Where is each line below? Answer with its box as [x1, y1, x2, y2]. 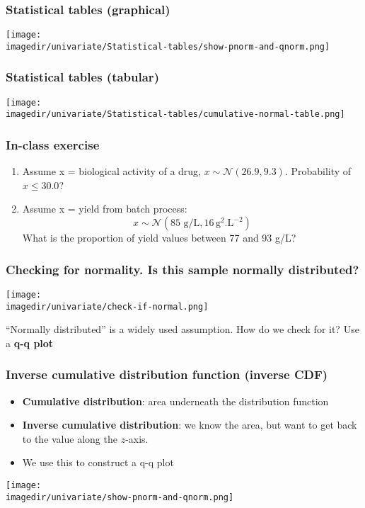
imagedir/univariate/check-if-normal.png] [6, 301, 209, 312]
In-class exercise [6, 135, 100, 153]
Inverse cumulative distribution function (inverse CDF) [6, 366, 328, 383]
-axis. [125, 431, 149, 446]
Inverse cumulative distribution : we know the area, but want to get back [22, 417, 357, 432]
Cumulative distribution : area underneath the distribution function [22, 393, 329, 408]
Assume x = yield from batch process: [22, 201, 187, 216]
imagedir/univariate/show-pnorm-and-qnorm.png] [6, 492, 234, 502]
